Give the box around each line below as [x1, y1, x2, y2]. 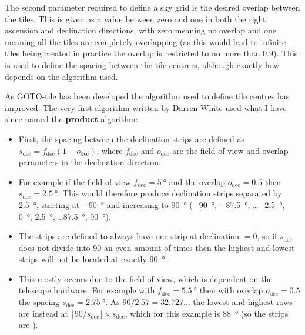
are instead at [18, 307, 68, 319]
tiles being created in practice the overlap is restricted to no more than [5, 47, 260, 59]
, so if [257, 230, 277, 242]
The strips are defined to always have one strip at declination [18, 230, 240, 242]
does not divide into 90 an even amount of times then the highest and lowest [18, 241, 295, 253]
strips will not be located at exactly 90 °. [18, 253, 167, 265]
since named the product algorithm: [5, 113, 138, 125]
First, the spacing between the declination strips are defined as [18, 132, 244, 145]
